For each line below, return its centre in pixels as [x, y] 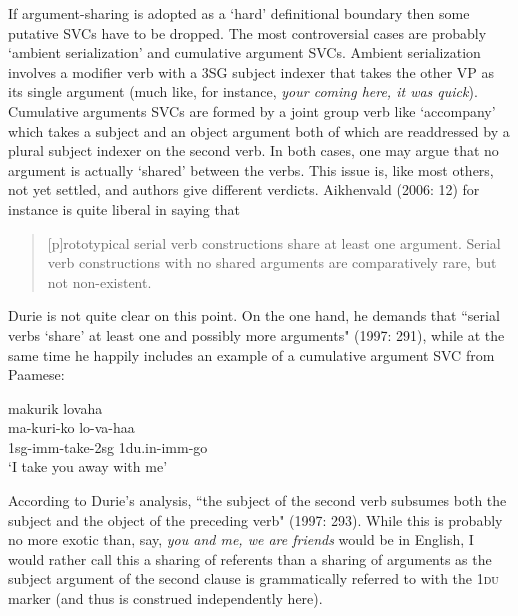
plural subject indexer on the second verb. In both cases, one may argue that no [253, 150]
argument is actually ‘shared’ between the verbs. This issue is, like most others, [251, 169]
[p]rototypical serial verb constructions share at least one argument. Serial [274, 242]
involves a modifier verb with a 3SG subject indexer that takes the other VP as [251, 71]
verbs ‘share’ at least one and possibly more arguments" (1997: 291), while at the [256, 334]
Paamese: [36, 374]
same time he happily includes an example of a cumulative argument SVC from [251, 354]
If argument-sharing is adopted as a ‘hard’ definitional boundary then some [239, 13]
